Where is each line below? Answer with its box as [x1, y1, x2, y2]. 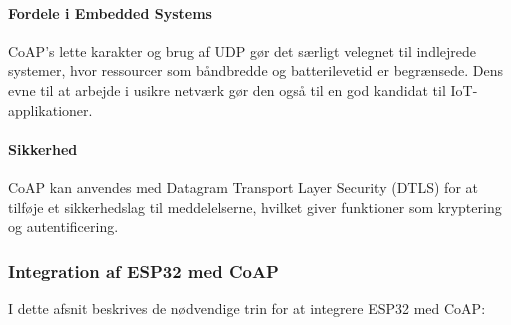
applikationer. [8, 99, 93, 120]
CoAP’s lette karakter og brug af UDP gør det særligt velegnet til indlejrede [8, 40, 477, 61]
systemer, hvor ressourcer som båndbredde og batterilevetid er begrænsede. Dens [8, 60, 503, 81]
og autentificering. [8, 216, 119, 237]
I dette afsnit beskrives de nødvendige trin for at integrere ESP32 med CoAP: [8, 297, 486, 318]
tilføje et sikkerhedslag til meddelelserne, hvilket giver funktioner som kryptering [8, 196, 502, 217]
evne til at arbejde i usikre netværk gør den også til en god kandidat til [8, 79, 446, 100]
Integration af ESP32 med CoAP [8, 258, 279, 283]
